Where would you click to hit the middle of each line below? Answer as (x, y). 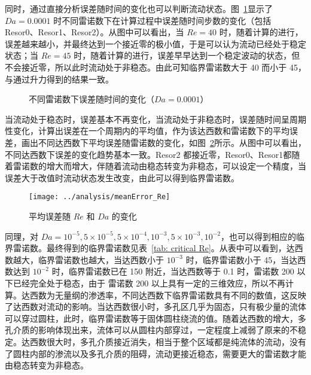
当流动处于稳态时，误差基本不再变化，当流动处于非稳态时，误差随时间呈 (147, 119)
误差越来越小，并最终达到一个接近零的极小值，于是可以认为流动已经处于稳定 (155, 43)
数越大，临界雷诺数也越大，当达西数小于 (84, 259)
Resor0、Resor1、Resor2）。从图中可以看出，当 (94, 32)
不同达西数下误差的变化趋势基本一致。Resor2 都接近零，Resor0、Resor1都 (148, 154)
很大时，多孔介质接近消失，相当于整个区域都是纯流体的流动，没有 (176, 341)
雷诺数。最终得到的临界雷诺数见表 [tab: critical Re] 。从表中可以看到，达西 (158, 248)
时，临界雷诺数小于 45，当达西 (246, 259)
